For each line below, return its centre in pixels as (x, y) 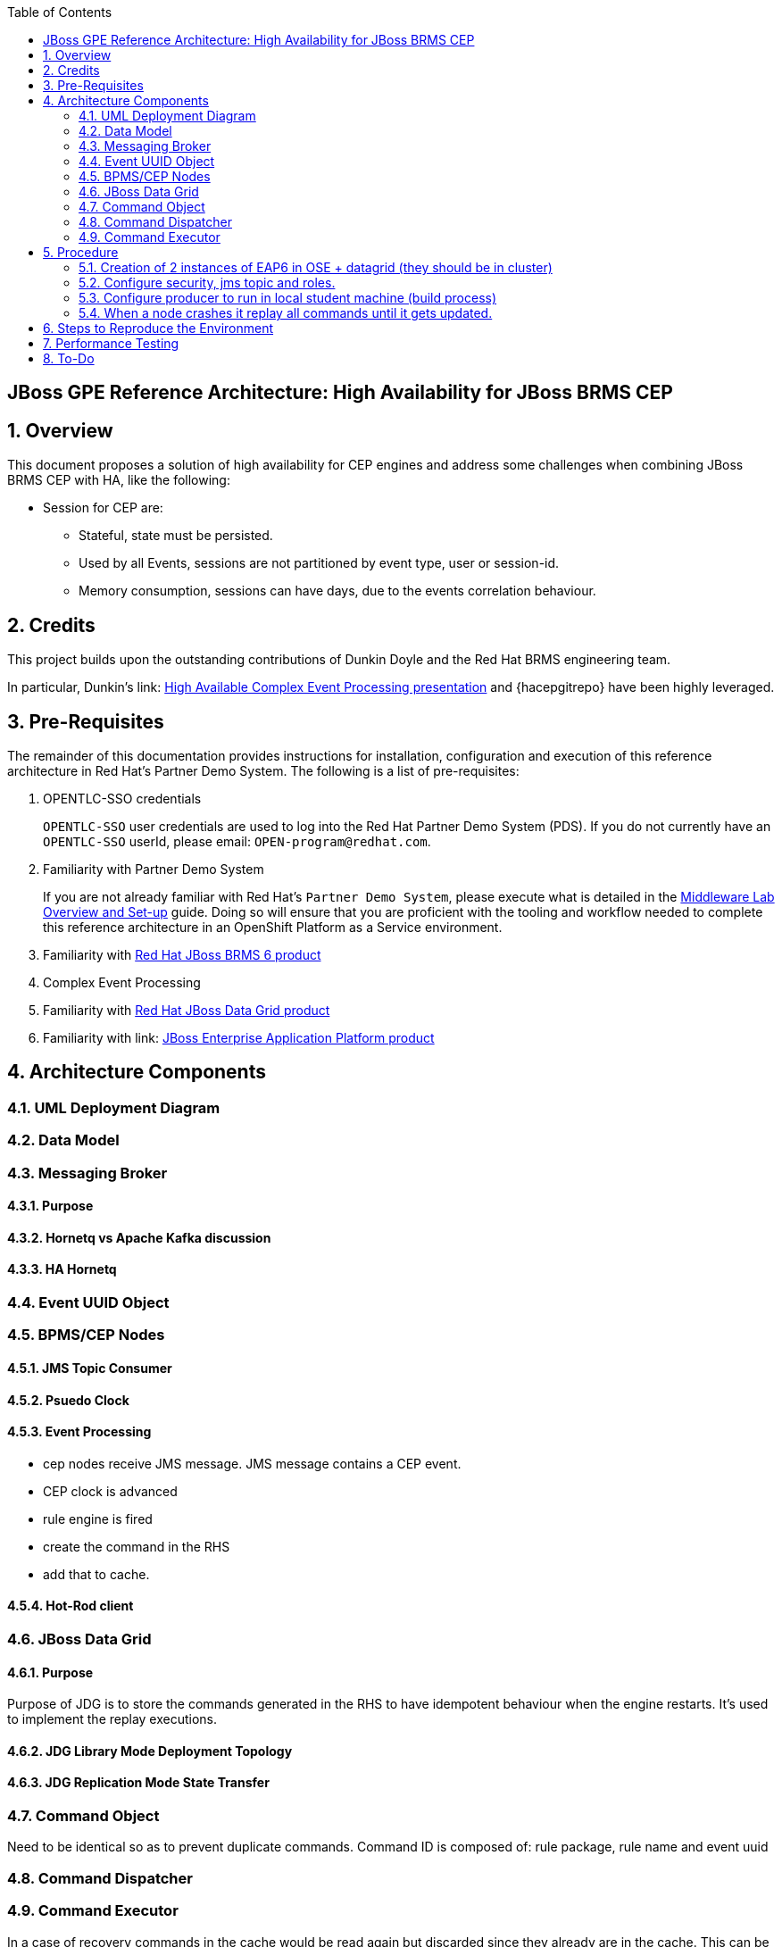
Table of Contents (60, 12)
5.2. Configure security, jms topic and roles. (207, 283)
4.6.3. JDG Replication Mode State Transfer (138, 1783)
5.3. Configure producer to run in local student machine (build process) (288, 298)
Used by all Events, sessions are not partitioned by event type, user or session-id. (319, 563)
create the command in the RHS (137, 1546)
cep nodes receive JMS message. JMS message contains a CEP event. (252, 1463)
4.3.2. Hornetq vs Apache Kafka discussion (139, 1237)
